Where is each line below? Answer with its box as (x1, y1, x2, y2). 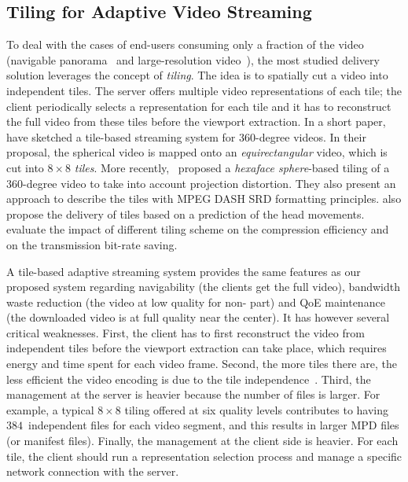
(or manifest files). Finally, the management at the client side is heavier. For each (6, 432, 399, 449)
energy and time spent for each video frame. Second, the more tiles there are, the (6, 355, 397, 372)
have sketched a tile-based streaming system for (6, 128, 236, 145)
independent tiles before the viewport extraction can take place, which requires (6, 340, 387, 356)
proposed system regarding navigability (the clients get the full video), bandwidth (6, 278, 400, 295)
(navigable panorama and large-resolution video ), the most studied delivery (6, 51, 380, 68)
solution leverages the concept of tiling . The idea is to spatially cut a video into (6, 67, 388, 83)
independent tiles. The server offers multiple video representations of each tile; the (6, 82, 402, 98)
